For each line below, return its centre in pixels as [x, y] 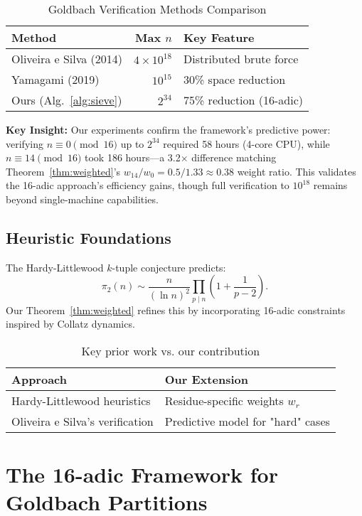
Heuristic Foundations [89, 237]
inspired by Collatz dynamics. [70, 324]
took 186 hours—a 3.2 [133, 157]
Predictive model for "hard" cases [247, 421]
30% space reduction [234, 79]
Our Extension [206, 379]
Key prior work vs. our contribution [171, 350]
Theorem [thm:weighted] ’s [63, 171]
